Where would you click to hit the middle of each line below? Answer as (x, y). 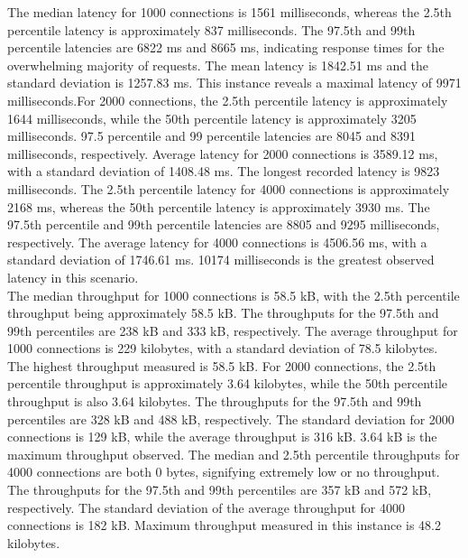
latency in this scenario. (73, 277)
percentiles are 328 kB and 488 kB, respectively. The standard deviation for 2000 (231, 418)
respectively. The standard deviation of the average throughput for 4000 (206, 507)
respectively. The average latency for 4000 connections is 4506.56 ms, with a (217, 242)
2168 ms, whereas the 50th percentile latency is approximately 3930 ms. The (219, 206)
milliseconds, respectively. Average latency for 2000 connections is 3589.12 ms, (223, 153)
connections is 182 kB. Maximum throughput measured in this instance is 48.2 (225, 525)
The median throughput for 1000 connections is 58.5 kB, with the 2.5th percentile (234, 295)
